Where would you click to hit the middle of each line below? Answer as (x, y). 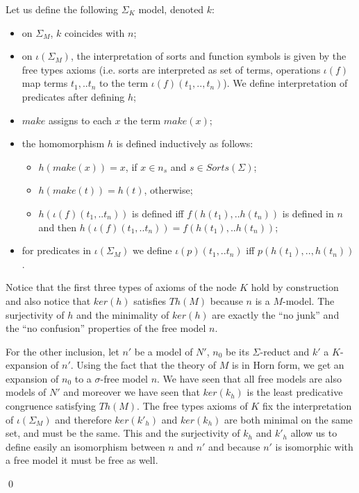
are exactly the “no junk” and (276, 314)
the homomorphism (63, 143)
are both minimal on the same (288, 419)
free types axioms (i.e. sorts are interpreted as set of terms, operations (171, 69)
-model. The (308, 300)
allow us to (314, 433)
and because (234, 446)
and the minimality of (123, 314)
